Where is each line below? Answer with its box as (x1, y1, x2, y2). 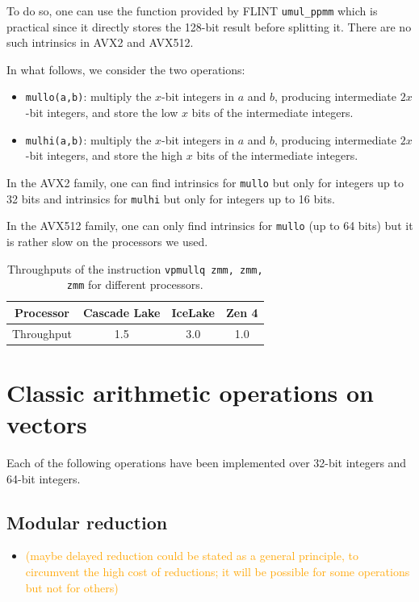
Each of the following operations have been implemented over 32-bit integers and (6, 454, 407, 471)
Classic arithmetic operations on (6, 375, 375, 408)
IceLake (171, 303, 215, 320)
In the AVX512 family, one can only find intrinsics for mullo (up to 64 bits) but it (6, 217, 413, 234)
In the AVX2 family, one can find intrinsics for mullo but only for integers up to (6, 173, 404, 190)
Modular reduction (6, 509, 168, 534)
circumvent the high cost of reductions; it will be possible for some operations (25, 563, 410, 580)
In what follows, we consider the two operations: (6, 61, 245, 77)
